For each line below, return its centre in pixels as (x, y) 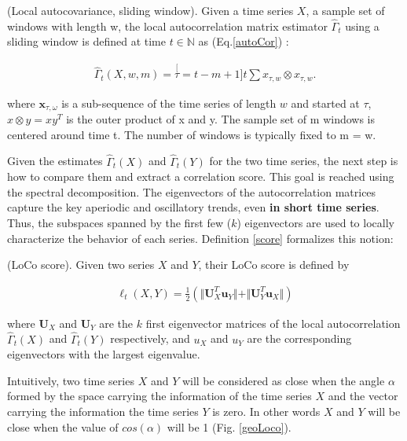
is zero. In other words (266, 411)
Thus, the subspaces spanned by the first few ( (119, 222)
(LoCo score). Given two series (81, 265)
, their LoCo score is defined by (274, 265)
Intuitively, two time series (71, 380)
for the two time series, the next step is (304, 161)
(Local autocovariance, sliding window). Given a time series (150, 10)
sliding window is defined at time (86, 41)
